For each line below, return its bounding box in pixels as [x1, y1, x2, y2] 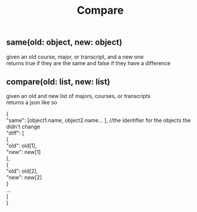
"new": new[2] [6, 174, 42, 181]
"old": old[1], [6, 142, 37, 149]
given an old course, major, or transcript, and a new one [6, 53, 144, 60]
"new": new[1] [6, 149, 41, 156]
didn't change [6, 123, 41, 130]
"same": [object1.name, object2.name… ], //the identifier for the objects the [6, 117, 191, 124]
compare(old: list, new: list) [6, 77, 110, 87]
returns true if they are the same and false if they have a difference [6, 59, 171, 66]
